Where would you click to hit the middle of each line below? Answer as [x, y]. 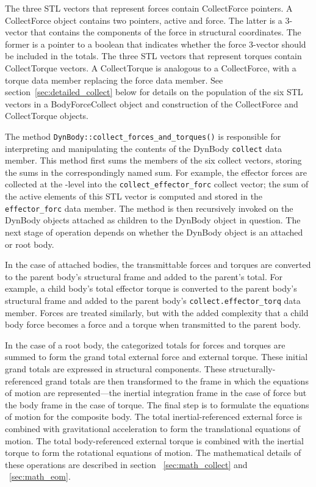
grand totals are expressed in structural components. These [116, 368]
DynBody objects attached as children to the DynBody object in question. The [153, 220]
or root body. [30, 244]
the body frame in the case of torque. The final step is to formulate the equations [157, 404]
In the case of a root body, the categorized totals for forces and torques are [145, 345]
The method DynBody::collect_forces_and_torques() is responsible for [143, 136]
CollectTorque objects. [47, 116]
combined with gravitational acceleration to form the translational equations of [153, 428]
